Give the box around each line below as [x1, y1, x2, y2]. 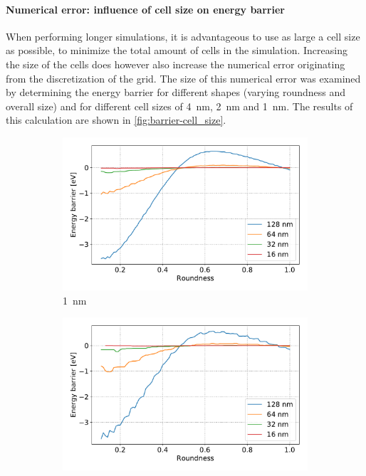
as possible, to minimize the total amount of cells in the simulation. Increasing [6, 43, 347, 58]
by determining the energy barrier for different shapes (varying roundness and [6, 85, 346, 100]
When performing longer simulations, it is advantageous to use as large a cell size [6, 28, 360, 43]
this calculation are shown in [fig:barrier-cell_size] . [6, 112, 226, 127]
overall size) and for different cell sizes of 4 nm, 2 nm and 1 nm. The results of [6, 98, 353, 113]
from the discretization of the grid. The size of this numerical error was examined [6, 70, 361, 85]
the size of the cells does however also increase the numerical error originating [6, 56, 345, 71]
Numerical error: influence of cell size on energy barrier [6, 1, 285, 16]
